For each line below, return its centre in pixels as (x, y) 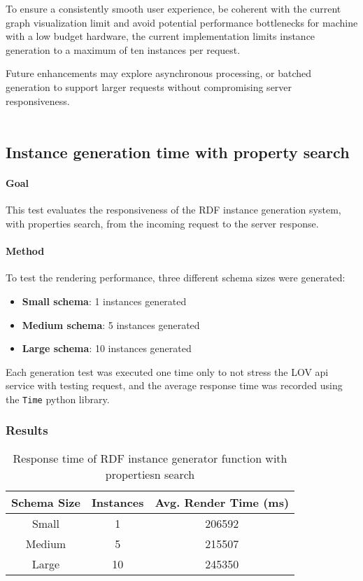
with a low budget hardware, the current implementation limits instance (161, 36)
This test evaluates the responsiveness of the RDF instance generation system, (173, 210)
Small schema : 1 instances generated (104, 301)
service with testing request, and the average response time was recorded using (174, 385)
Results (27, 430)
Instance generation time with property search (178, 152)
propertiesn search (150, 474)
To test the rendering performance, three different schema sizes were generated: (176, 278)
